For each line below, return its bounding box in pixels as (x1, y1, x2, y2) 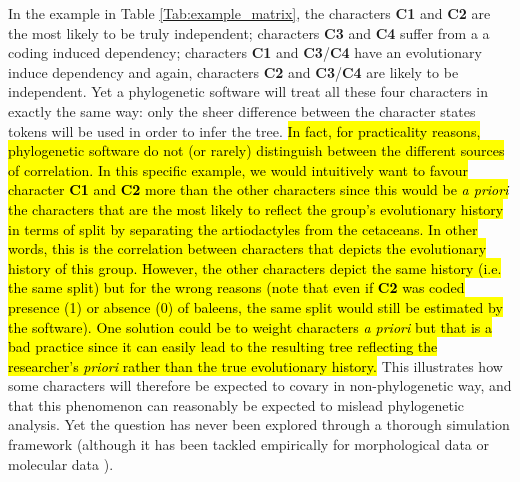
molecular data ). (8, 453, 114, 474)
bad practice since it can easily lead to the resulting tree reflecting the (8, 336, 438, 357)
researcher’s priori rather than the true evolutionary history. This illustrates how (8, 355, 503, 376)
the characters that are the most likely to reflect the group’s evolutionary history (8, 198, 504, 219)
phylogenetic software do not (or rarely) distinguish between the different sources (8, 140, 505, 161)
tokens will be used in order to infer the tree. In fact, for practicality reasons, (8, 120, 481, 141)
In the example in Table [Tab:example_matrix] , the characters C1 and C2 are (8, 3, 491, 23)
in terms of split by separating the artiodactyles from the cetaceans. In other (8, 218, 478, 239)
